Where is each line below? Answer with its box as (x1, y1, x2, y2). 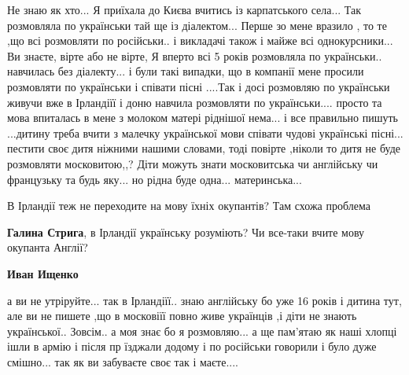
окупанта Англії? (7, 239, 88, 256)
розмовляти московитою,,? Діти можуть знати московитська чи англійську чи (7, 155, 378, 171)
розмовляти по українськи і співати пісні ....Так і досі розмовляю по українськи (7, 78, 390, 94)
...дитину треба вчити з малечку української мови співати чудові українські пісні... (7, 124, 403, 141)
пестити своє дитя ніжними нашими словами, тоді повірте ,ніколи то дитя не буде (7, 140, 400, 156)
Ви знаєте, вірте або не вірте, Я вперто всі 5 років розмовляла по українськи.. (7, 47, 382, 64)
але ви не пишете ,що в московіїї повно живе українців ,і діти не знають (7, 307, 357, 324)
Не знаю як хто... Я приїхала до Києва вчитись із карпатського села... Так (7, 2, 362, 17)
